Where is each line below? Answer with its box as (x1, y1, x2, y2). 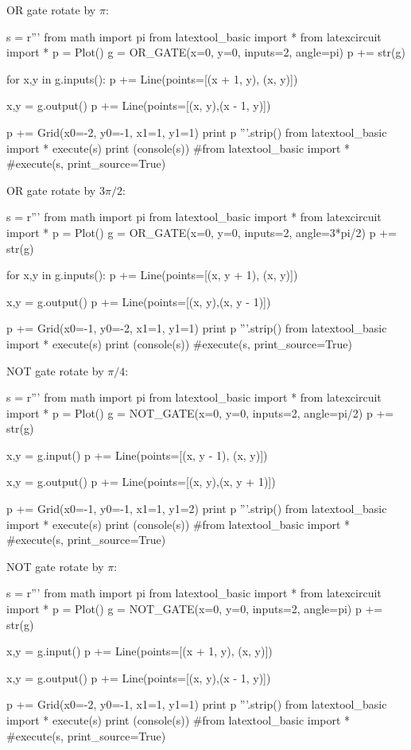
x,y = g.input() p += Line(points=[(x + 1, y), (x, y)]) (6, 643, 273, 659)
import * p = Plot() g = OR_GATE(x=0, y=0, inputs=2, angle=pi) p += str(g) (6, 44, 405, 60)
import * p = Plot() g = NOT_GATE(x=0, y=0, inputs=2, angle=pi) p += (6, 600, 383, 617)
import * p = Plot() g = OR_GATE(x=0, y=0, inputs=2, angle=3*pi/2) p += (6, 223, 397, 240)
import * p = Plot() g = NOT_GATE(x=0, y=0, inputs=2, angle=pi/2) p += (6, 404, 394, 421)
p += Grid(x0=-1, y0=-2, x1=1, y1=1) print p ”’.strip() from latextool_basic (6, 320, 387, 336)
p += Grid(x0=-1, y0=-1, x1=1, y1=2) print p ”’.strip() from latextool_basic (6, 500, 387, 517)
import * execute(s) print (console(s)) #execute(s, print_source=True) (6, 335, 352, 352)
